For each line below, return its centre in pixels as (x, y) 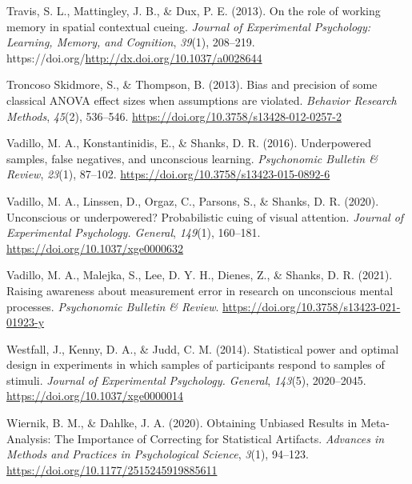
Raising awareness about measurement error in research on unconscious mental (200, 290)
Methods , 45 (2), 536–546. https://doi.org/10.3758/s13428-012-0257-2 (174, 116)
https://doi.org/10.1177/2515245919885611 (112, 469)
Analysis (27, 438)
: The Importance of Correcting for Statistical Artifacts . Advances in (216, 438)
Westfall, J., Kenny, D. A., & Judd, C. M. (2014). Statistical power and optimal (203, 348)
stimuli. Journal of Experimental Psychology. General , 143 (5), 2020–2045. (186, 380)
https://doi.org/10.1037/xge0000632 (95, 248)
